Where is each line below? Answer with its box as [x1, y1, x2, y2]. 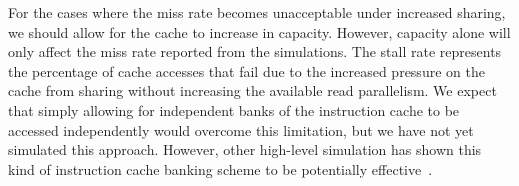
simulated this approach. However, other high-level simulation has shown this [8, 139, 482, 160]
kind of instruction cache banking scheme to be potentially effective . [8, 158, 433, 179]
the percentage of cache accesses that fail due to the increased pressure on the [8, 60, 485, 81]
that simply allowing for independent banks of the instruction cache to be [8, 99, 460, 120]
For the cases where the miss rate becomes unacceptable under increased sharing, [8, 2, 506, 22]
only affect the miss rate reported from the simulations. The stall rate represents [8, 41, 502, 62]
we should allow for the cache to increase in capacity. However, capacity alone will [8, 21, 511, 42]
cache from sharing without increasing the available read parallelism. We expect [8, 80, 497, 101]
